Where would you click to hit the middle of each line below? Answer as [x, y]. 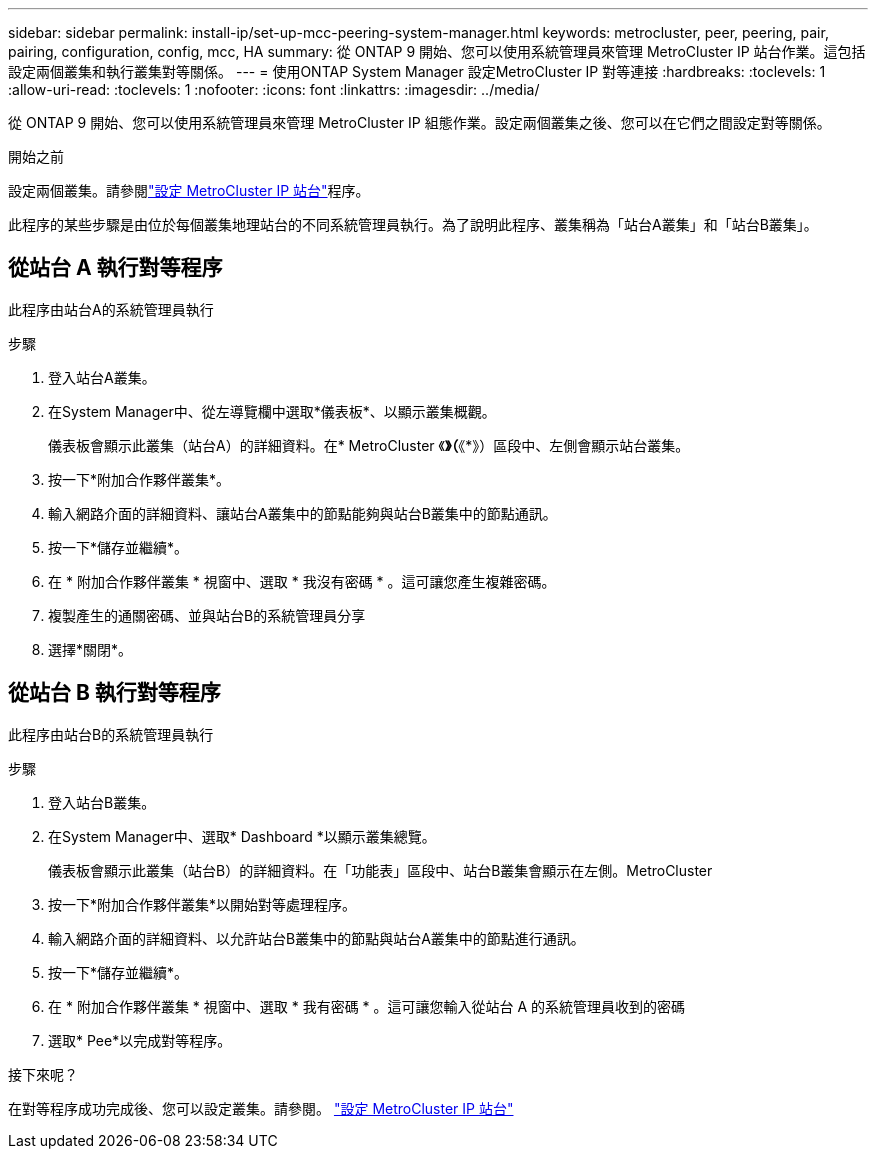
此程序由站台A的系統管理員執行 [111, 309]
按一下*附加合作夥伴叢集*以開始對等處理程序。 [202, 904]
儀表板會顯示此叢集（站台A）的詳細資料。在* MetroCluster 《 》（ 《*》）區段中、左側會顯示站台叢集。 [369, 445]
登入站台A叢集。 [102, 377]
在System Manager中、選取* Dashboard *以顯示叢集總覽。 [242, 836]
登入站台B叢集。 [102, 802]
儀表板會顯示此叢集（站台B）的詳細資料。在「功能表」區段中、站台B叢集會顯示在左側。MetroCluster [380, 870]
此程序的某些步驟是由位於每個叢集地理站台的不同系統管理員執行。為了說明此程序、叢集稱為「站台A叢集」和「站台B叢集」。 [413, 224]
